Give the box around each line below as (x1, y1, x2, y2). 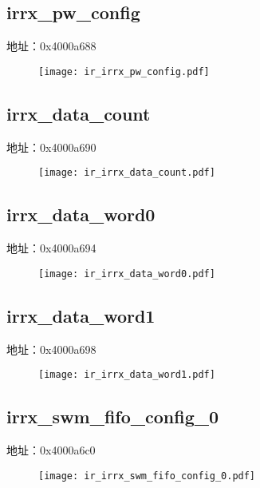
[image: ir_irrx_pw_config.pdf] (38, 65, 210, 77)
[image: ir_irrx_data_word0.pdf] (38, 268, 215, 280)
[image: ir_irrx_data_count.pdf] (38, 167, 215, 179)
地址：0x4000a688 (6, 38, 97, 54)
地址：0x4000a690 (6, 138, 97, 155)
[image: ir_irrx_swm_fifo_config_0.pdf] (38, 470, 256, 482)
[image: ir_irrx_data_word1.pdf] (38, 369, 215, 381)
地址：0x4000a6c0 (6, 442, 96, 458)
